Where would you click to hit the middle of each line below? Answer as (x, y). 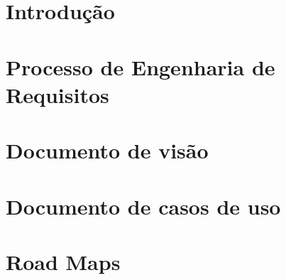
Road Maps (63, 261)
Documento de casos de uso (143, 206)
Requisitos (57, 94)
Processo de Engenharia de (141, 66)
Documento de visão (107, 150)
